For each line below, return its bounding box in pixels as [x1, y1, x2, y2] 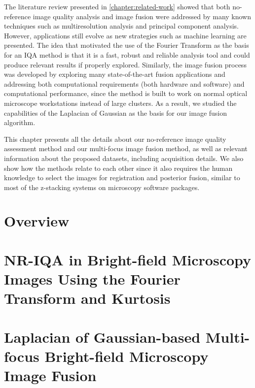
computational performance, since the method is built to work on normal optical [4, 88, 248, 98]
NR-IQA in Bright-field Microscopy [4, 249, 252, 269]
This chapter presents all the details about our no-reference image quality [4, 133, 226, 144]
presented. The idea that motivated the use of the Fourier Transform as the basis [4, 40, 249, 50]
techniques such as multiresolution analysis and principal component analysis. [4, 21, 239, 31]
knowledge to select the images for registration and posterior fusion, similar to [4, 172, 240, 183]
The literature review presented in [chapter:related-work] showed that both [4, 1, 230, 11]
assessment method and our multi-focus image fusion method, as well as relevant [4, 143, 248, 154]
